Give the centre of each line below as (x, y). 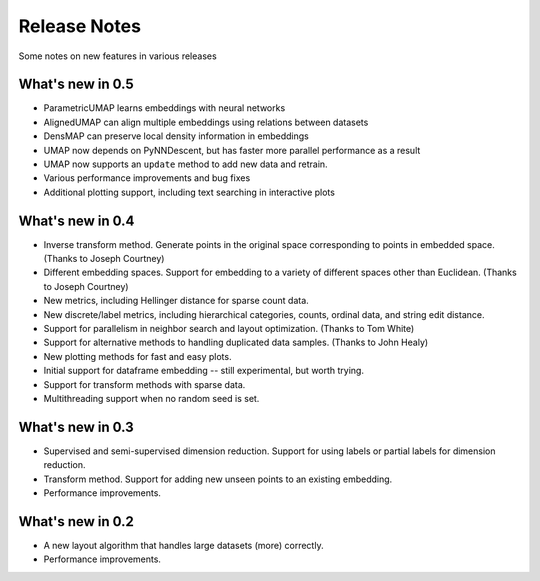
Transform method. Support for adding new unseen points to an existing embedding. (218, 479)
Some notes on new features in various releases (117, 56)
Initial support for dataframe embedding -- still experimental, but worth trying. (204, 371)
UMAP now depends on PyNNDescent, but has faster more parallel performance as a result (232, 150)
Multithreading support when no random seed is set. (151, 398)
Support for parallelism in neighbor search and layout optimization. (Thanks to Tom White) (229, 329)
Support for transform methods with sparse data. (144, 384)
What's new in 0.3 (76, 426)
